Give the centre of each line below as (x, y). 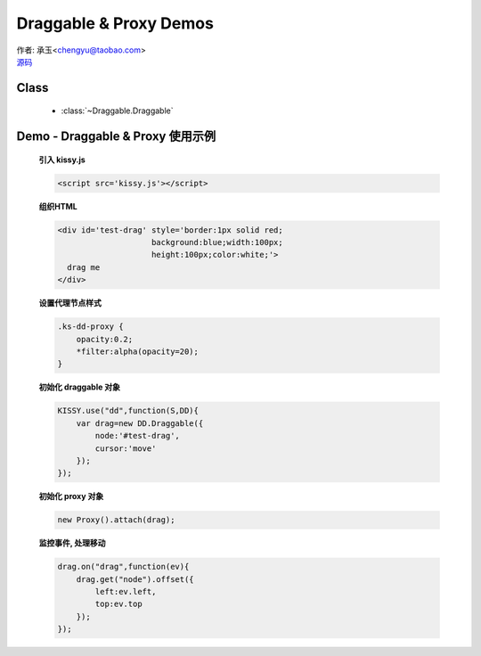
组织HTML (58, 206)
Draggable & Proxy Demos (115, 23)
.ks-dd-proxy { (90, 327)
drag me (84, 267)
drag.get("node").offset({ (135, 579)
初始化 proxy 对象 (71, 496)
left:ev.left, (126, 592)
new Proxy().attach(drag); (116, 520)
